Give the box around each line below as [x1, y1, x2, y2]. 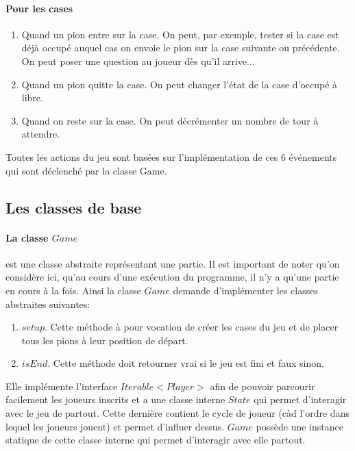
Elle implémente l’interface [5, 378, 118, 393]
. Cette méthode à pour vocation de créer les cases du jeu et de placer [45, 320, 339, 334]
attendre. [21, 127, 60, 141]
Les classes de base [5, 196, 142, 218]
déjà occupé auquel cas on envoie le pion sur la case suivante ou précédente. [21, 40, 340, 55]
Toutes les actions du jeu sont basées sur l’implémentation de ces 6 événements [5, 149, 337, 164]
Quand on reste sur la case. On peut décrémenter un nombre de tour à [21, 113, 319, 127]
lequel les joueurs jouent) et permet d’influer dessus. [5, 419, 225, 433]
